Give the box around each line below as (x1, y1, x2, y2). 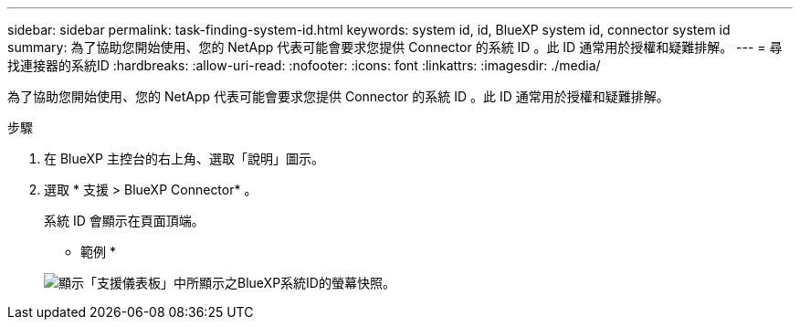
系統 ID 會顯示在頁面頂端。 (44, 213, 205, 228)
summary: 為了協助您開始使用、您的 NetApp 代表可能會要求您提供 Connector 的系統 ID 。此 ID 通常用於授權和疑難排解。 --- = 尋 (7, 39, 783, 55)
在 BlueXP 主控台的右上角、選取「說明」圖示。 (44, 151, 324, 166)
